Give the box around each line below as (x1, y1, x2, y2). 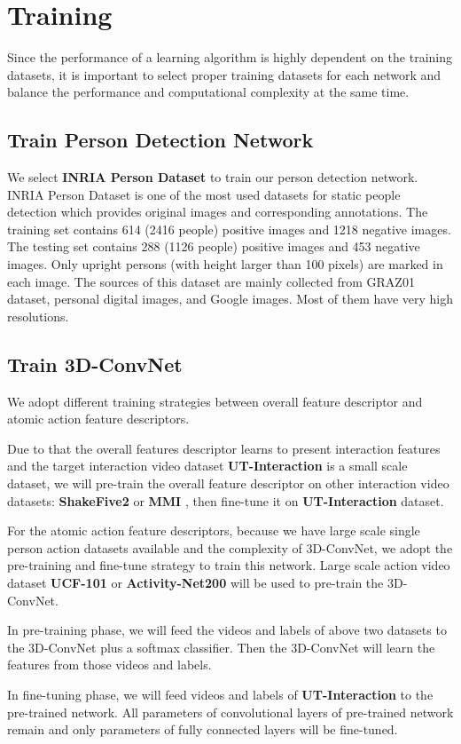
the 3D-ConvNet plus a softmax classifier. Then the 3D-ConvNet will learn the (7, 637, 435, 656)
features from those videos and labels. (7, 655, 212, 674)
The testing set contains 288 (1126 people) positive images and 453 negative (7, 237, 420, 256)
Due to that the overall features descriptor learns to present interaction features (7, 439, 441, 457)
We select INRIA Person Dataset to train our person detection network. (7, 168, 418, 186)
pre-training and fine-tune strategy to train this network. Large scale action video (7, 556, 450, 574)
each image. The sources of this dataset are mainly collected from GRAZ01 (7, 272, 415, 290)
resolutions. (7, 306, 69, 325)
